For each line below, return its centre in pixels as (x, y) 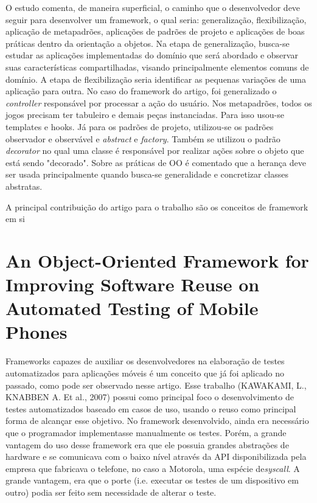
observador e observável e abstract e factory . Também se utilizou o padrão (143, 138)
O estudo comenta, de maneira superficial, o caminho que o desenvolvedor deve (153, 7)
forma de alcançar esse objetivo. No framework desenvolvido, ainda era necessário (157, 421)
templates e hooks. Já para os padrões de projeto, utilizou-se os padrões (140, 126)
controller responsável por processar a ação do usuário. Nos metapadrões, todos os (159, 102)
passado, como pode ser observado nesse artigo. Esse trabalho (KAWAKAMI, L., (156, 385)
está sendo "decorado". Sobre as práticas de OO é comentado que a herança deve (156, 162)
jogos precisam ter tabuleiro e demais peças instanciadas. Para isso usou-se (145, 115)
